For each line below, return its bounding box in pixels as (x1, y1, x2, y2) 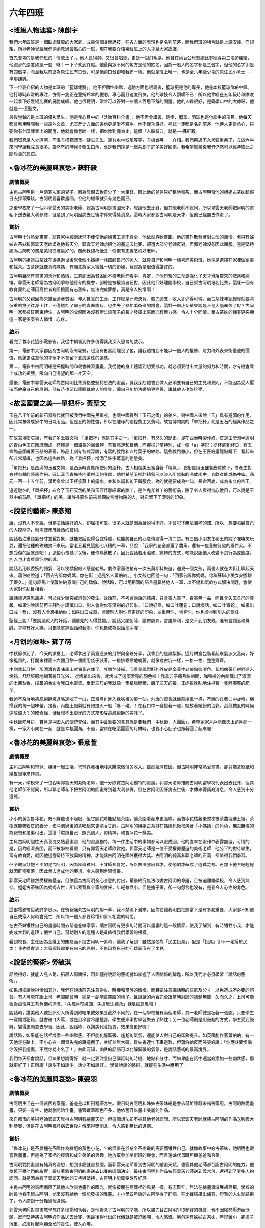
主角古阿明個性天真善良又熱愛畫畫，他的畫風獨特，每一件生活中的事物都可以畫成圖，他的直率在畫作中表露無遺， (9, 838, 237, 844)
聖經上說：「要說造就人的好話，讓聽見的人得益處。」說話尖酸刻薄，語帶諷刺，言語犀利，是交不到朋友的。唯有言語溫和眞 (9, 618, 250, 624)
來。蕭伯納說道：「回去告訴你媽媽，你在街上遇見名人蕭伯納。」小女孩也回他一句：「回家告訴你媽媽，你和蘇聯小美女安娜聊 (9, 572, 252, 578)
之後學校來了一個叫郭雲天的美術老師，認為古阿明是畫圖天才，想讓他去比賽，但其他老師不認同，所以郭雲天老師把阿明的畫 (9, 204, 254, 211)
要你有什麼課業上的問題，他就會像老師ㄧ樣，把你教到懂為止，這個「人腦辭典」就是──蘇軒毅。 (9, 128, 200, 134)
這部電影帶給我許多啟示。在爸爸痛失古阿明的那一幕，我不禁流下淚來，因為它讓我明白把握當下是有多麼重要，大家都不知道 (9, 907, 254, 913)
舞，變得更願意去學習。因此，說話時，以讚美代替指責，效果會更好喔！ (9, 1023, 151, 1029)
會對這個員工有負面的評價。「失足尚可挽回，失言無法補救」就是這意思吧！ (9, 1001, 158, 1006)
